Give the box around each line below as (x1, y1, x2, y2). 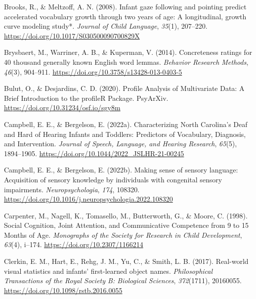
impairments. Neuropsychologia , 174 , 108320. (4, 184, 140, 194)
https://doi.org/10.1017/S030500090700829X (4, 30, 140, 41)
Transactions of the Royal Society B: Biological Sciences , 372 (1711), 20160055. (4, 275, 242, 286)
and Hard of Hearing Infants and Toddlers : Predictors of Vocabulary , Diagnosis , (4, 128, 246, 139)
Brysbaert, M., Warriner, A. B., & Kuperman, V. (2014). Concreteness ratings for (4, 47, 252, 57)
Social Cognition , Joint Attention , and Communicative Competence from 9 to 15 (4, 220, 249, 230)
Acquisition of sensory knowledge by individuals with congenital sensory (4, 174, 222, 184)
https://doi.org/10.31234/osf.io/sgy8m (4, 102, 121, 113)
